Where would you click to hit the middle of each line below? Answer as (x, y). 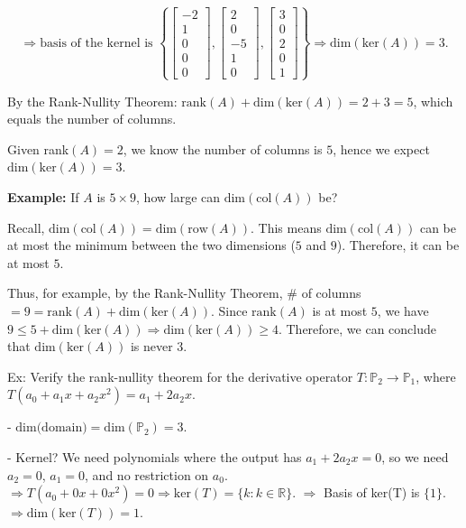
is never (151, 346)
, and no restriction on (147, 474)
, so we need (415, 456)
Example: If (43, 197)
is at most (340, 310)
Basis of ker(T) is (372, 492)
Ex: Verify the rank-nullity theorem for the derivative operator (180, 376)
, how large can (178, 197)
